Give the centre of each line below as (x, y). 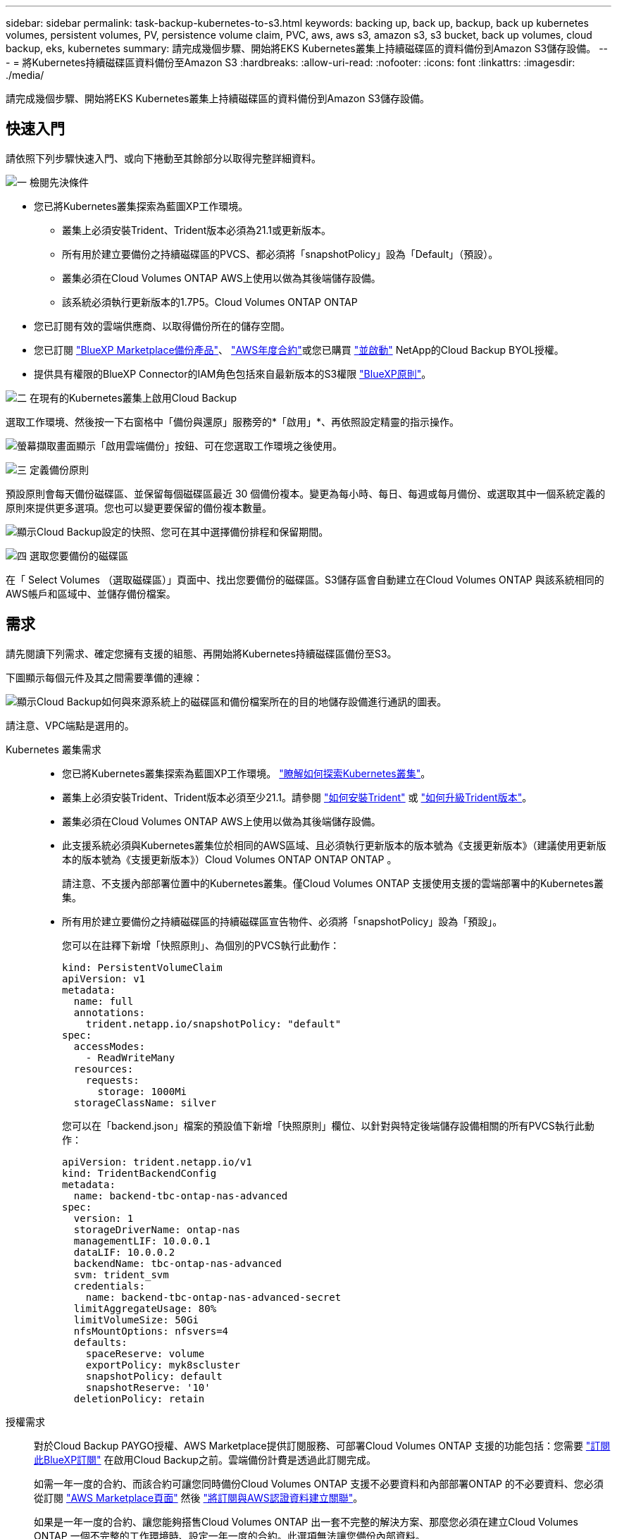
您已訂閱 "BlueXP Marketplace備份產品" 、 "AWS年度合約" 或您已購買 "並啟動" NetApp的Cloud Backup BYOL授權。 (299, 350)
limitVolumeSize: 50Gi (136, 1319)
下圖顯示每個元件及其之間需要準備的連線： (104, 677)
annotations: (110, 1012)
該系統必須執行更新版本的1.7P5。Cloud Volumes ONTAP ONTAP (210, 302)
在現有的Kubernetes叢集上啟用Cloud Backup (133, 397)
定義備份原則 (59, 469)
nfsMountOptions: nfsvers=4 (151, 1331)
